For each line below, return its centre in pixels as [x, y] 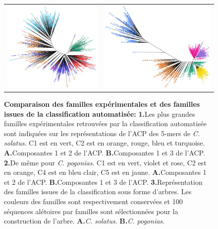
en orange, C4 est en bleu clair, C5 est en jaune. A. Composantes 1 [105, 172]
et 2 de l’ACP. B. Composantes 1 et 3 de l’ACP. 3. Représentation [103, 182]
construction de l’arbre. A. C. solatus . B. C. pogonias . [84, 221]
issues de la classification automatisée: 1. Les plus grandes [100, 114]
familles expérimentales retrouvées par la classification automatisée [105, 123]
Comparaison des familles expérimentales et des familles [102, 104]
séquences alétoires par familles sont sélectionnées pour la [91, 211]
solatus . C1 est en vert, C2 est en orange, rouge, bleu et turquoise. [105, 143]
